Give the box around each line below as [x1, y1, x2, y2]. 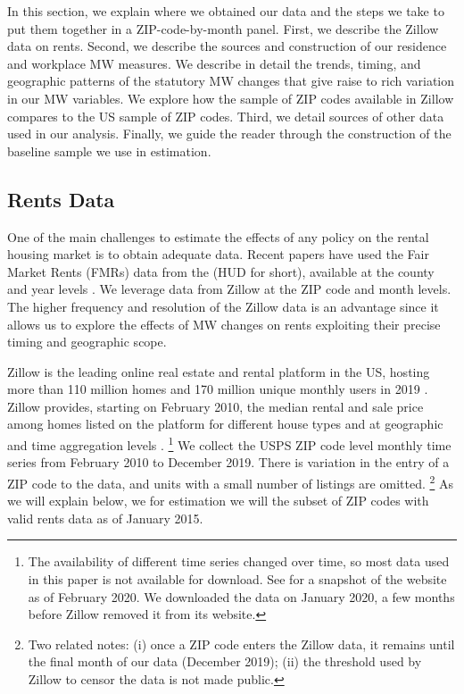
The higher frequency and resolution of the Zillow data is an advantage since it [7, 297, 439, 315]
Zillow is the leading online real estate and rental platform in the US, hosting [7, 362, 430, 380]
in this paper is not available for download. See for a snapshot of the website [28, 569, 447, 588]
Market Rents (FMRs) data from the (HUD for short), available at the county [7, 262, 435, 280]
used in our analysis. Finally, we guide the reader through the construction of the [7, 124, 452, 143]
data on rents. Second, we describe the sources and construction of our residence [7, 37, 447, 55]
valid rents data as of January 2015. [7, 508, 203, 527]
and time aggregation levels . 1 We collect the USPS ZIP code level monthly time [7, 433, 452, 454]
